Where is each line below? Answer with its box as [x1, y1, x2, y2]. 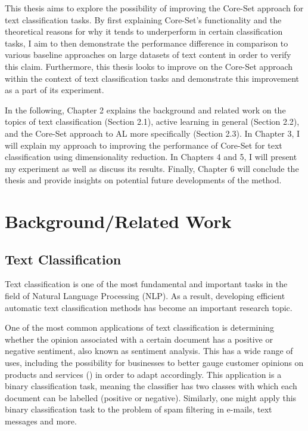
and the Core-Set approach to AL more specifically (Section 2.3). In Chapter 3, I [5, 127, 300, 139]
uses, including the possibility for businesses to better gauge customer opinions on [5, 356, 304, 369]
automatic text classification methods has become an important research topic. [5, 301, 293, 313]
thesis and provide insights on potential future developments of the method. [5, 174, 282, 186]
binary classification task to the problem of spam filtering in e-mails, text [5, 403, 272, 415]
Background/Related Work [5, 209, 232, 233]
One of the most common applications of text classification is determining [5, 321, 274, 334]
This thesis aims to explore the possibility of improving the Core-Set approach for [5, 2, 304, 14]
